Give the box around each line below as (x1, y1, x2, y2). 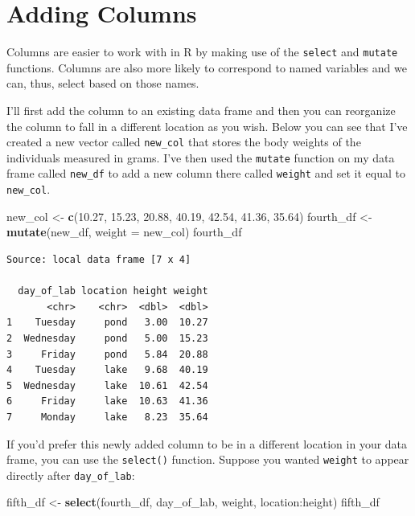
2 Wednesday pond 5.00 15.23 (6, 332, 208, 344)
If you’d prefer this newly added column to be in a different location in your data (6, 435, 408, 452)
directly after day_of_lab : (6, 466, 135, 483)
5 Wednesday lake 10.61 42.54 (6, 379, 208, 391)
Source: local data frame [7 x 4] (6, 253, 191, 265)
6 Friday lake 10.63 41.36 (6, 395, 208, 407)
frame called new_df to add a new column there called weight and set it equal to (6, 165, 405, 182)
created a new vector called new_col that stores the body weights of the (6, 133, 361, 150)
